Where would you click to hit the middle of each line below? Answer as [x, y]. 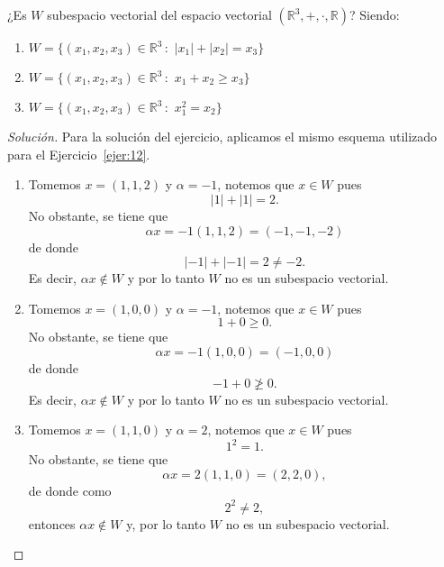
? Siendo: [375, 14]
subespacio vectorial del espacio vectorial [159, 14]
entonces [52, 523]
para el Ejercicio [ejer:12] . [79, 154]
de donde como [70, 490]
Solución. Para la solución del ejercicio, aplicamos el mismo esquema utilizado [222, 137]
